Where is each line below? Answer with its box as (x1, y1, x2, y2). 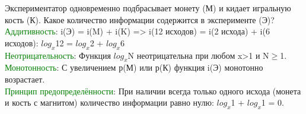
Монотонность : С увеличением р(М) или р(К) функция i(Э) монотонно (5, 61, 263, 74)
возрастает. (5, 72, 45, 85)
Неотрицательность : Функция (5, 49, 111, 61)
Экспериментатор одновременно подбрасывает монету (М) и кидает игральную (5, 2, 291, 14)
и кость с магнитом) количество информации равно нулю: (5, 96, 214, 109)
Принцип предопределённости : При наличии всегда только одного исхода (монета (5, 84, 301, 97)
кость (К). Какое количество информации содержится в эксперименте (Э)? (5, 13, 275, 26)
